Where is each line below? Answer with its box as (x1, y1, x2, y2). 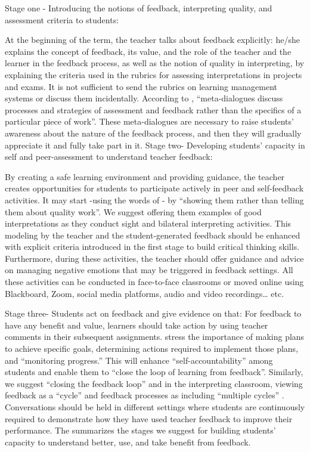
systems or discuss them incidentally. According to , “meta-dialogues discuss (5, 92, 283, 104)
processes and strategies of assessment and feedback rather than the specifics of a (5, 103, 302, 116)
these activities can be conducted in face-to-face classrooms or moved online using (5, 275, 304, 288)
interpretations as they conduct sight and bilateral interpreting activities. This (5, 217, 292, 230)
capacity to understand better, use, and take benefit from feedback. (5, 435, 251, 448)
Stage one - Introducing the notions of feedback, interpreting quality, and (5, 2, 272, 14)
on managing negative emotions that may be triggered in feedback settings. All (5, 264, 293, 276)
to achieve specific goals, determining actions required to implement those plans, (5, 342, 299, 355)
